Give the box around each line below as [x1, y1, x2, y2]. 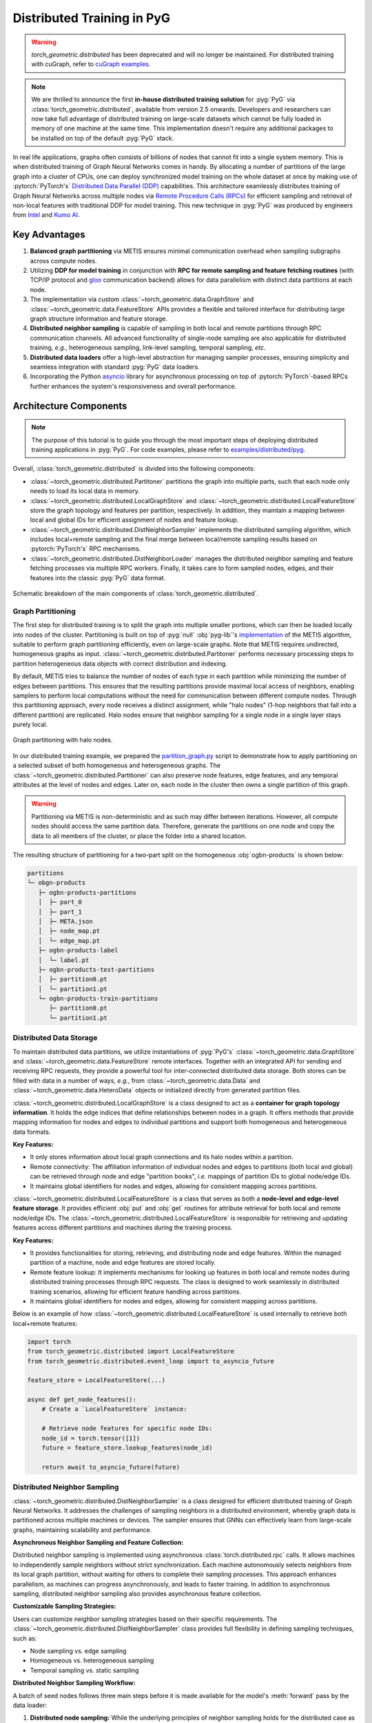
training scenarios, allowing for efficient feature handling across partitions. [30, 1287, 241, 1296]
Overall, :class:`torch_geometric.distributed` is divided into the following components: [12, 465, 256, 473]
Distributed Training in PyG [12, 10, 171, 26]
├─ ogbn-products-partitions [38, 888, 137, 896]
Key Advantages [12, 229, 85, 241]
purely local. [12, 720, 48, 728]
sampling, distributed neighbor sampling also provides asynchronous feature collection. [12, 1589, 262, 1598]
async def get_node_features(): [27, 1396, 137, 1404]
